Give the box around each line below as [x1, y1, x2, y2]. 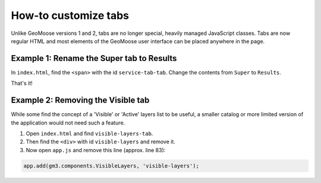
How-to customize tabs [11, 9, 130, 22]
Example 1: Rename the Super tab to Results [11, 53, 177, 63]
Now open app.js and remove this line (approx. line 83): [26, 146, 166, 153]
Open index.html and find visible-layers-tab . [26, 130, 153, 137]
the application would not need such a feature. [11, 119, 125, 126]
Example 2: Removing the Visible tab [11, 95, 150, 105]
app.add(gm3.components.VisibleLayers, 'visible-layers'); [23, 162, 199, 169]
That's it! [11, 80, 33, 87]
